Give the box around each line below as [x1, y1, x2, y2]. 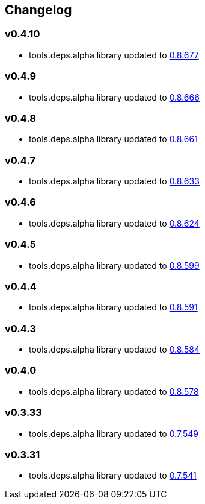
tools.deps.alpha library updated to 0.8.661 [29, 134, 198, 145]
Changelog [5, 2, 72, 17]
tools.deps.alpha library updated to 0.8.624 [29, 218, 200, 228]
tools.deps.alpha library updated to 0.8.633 [29, 176, 200, 187]
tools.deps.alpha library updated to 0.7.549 [29, 428, 198, 439]
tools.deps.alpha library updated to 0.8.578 [29, 386, 199, 397]
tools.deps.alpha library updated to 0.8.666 [29, 92, 200, 102]
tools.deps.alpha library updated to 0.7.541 [29, 470, 197, 481]
